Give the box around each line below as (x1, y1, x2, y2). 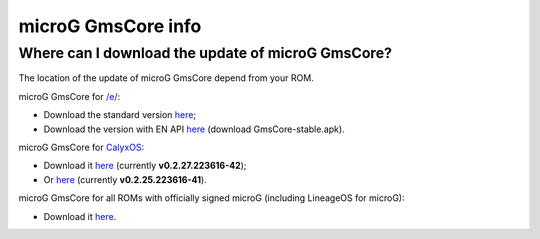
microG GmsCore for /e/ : (18, 90, 121, 102)
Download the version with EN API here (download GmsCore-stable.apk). (43, 123, 345, 135)
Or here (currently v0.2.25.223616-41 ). (43, 173, 207, 185)
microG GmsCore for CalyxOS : (18, 141, 145, 153)
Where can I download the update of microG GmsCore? (18, 44, 393, 62)
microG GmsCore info (18, 15, 202, 37)
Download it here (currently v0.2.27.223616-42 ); (43, 160, 247, 172)
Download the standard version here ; (43, 109, 197, 121)
